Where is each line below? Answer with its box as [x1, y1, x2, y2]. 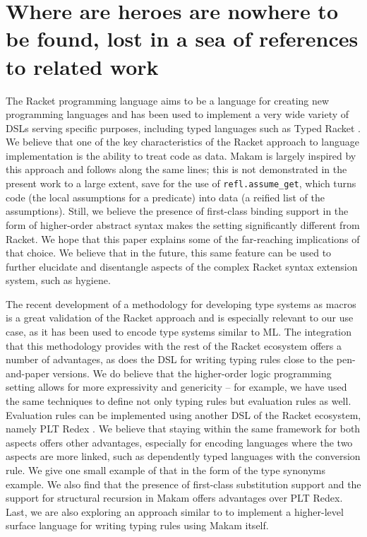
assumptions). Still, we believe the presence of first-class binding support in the [6, 203, 349, 218]
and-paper [6, 365, 49, 380]
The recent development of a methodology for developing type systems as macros [6, 296, 356, 311]
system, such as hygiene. [6, 273, 111, 288]
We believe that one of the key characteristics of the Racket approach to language [6, 134, 359, 149]
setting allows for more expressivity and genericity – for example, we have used [6, 379, 347, 394]
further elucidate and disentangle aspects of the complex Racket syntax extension [6, 259, 358, 273]
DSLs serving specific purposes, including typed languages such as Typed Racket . [6, 120, 361, 135]
